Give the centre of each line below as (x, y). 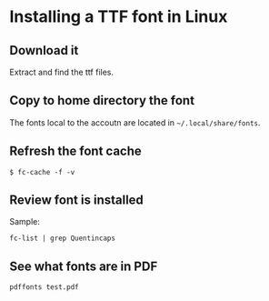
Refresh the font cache (76, 151)
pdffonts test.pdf (44, 287)
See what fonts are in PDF (84, 266)
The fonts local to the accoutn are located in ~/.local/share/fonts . (135, 122)
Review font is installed (76, 201)
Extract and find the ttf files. (61, 72)
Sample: (25, 222)
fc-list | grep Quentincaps (63, 238)
